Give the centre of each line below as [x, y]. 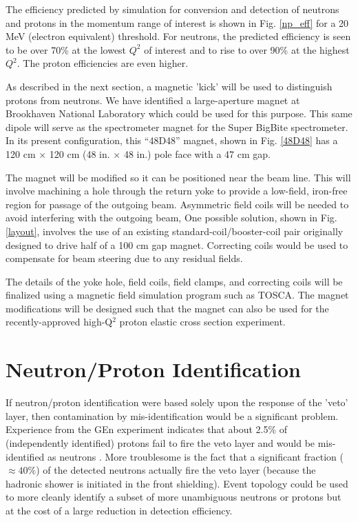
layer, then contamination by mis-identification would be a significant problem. [172, 415]
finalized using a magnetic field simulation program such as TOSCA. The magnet [177, 295]
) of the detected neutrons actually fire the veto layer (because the [176, 470]
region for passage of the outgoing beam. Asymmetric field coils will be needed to [177, 204]
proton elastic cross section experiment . [202, 322]
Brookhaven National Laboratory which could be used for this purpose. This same [179, 113]
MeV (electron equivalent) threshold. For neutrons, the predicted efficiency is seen [178, 36]
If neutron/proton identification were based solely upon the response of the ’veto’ [177, 402]
